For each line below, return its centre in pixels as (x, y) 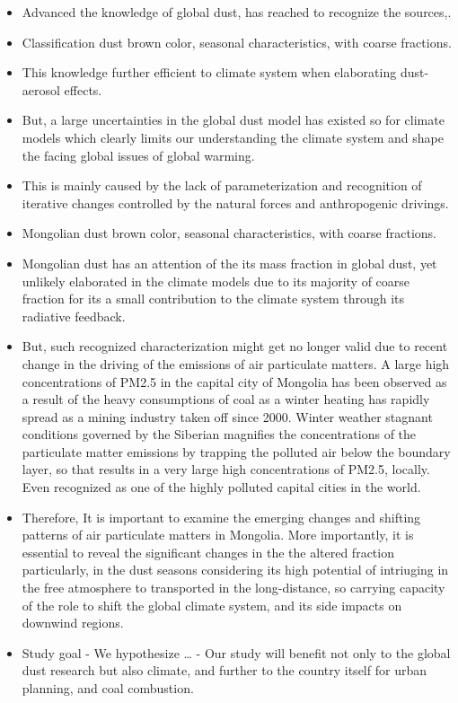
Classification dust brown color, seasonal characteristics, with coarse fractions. (237, 42)
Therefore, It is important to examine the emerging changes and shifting (221, 517)
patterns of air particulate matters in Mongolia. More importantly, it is (218, 535)
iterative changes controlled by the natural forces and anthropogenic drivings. (235, 202)
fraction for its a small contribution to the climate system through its (213, 299)
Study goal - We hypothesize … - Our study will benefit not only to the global (236, 652)
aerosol (41, 89)
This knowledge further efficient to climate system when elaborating (209, 72)
